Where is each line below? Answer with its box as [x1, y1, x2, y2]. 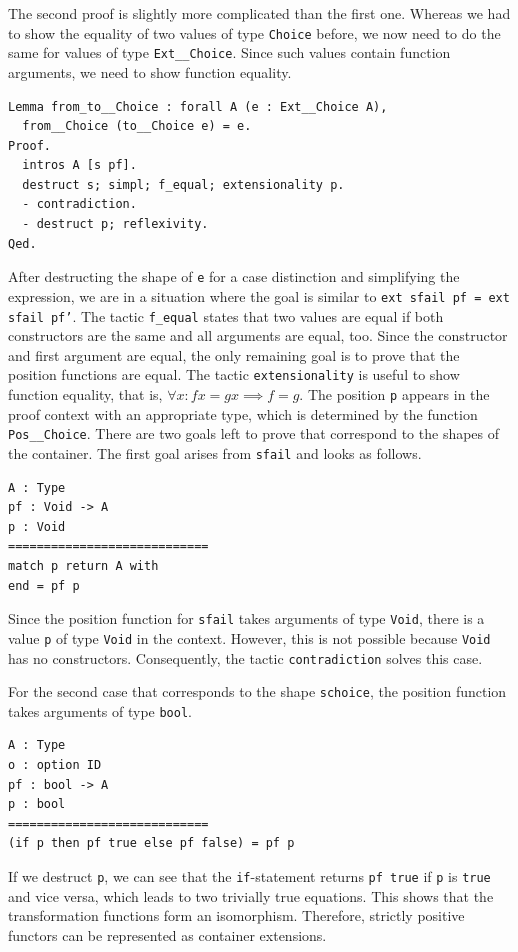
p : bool [8, 797, 66, 812]
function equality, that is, [8, 384, 163, 405]
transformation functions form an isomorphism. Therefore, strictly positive [8, 905, 465, 926]
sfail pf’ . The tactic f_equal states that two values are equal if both [8, 305, 444, 326]
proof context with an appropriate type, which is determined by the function [8, 403, 478, 424]
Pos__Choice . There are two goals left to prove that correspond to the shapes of [8, 423, 500, 444]
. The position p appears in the [299, 384, 490, 405]
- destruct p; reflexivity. [22, 217, 209, 232]
